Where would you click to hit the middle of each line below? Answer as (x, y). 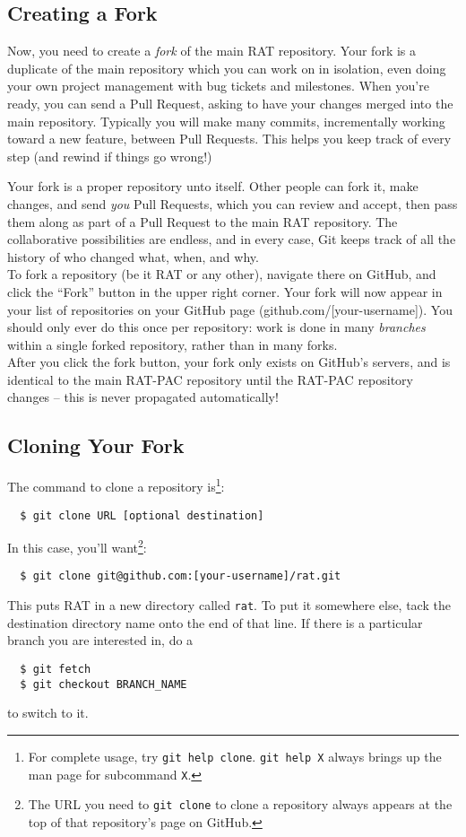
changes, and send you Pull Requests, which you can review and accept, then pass (233, 203)
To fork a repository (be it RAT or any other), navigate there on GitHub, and (222, 274)
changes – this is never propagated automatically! (143, 397)
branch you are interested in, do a (100, 640)
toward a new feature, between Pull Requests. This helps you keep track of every (229, 139)
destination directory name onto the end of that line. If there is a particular (215, 622)
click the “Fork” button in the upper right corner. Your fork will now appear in (225, 291)
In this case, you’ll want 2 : (77, 546)
